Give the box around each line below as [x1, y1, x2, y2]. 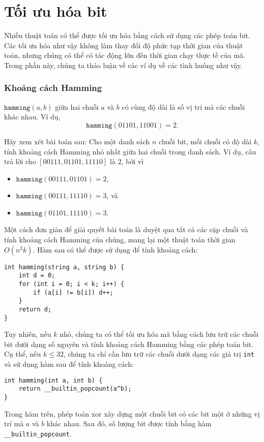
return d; [18, 305, 52, 313]
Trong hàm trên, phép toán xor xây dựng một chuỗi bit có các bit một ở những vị [4, 408, 260, 419]
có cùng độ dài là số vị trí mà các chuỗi [122, 101, 245, 112]
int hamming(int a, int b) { [4, 376, 103, 384]
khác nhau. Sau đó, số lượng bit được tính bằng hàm [46, 418, 212, 429]
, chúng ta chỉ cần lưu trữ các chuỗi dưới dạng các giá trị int [63, 349, 255, 359]
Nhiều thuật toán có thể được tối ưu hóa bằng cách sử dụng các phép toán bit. [4, 30, 250, 41]
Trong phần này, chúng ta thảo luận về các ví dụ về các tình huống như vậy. [4, 59, 243, 70]
